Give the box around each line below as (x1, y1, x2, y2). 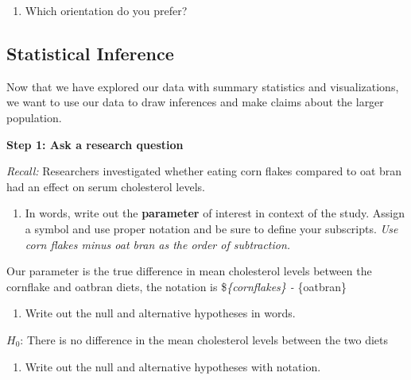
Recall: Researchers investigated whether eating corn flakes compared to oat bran (6, 163, 402, 179)
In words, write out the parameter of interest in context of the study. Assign (25, 205, 405, 221)
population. (6, 109, 62, 125)
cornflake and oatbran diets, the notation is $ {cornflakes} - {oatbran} (6, 278, 347, 294)
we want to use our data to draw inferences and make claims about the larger (6, 94, 384, 110)
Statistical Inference (6, 40, 174, 65)
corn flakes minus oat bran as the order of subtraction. (25, 236, 291, 252)
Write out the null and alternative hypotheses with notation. (25, 358, 321, 374)
